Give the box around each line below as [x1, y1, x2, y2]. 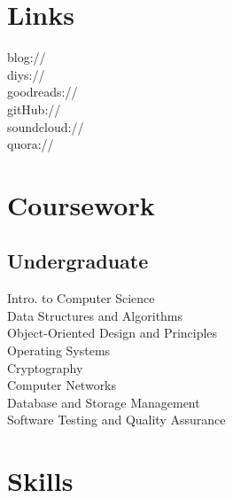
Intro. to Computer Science [7, 289, 155, 307]
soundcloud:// [7, 117, 84, 136]
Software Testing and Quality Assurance [7, 410, 226, 429]
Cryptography [7, 358, 83, 377]
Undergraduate [7, 247, 149, 275]
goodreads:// [7, 82, 78, 101]
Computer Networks [7, 376, 117, 394]
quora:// [7, 135, 54, 153]
